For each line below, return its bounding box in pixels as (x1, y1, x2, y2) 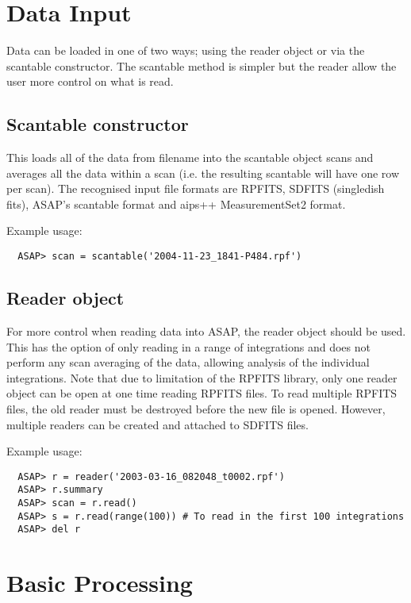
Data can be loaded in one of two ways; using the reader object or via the (6, 42, 365, 59)
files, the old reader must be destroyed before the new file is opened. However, (6, 400, 386, 417)
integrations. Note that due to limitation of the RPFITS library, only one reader (6, 369, 398, 386)
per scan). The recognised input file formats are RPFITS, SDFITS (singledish (6, 180, 385, 197)
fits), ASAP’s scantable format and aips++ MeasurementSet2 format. (6, 195, 346, 212)
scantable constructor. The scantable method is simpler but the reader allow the (6, 57, 397, 74)
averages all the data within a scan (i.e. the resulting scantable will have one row (6, 164, 400, 181)
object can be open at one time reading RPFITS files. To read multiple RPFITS (6, 385, 398, 401)
